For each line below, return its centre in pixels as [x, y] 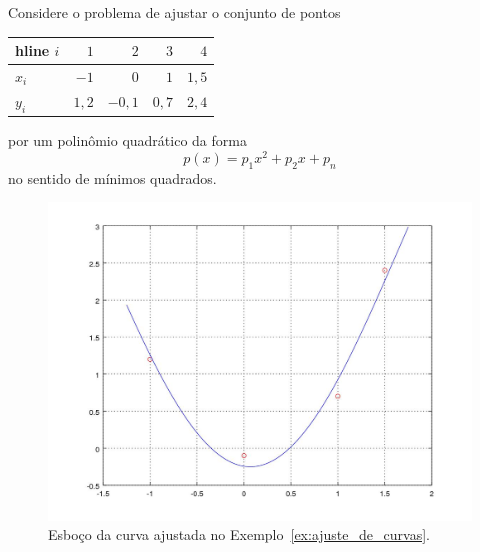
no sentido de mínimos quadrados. [112, 177]
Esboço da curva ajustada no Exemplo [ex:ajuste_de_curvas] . [239, 534]
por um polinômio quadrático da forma [127, 140]
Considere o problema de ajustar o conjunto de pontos [174, 12]
